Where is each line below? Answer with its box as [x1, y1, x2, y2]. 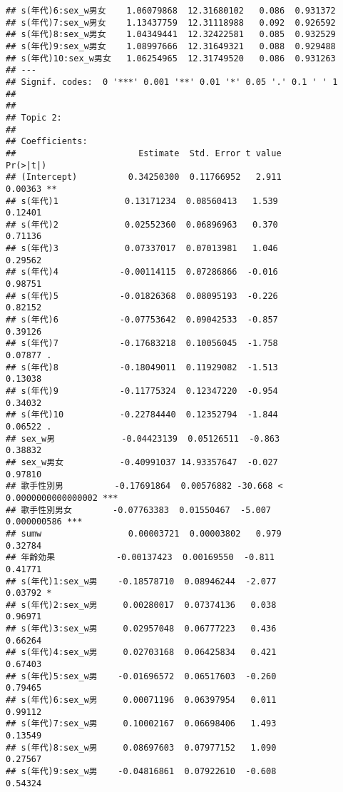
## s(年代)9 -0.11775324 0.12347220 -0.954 [6, 386, 278, 396]
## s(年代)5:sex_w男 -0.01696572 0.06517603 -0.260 [6, 671, 277, 681]
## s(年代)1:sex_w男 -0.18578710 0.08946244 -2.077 [6, 576, 277, 587]
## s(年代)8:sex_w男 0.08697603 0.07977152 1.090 [6, 742, 277, 753]
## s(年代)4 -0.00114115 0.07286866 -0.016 [6, 267, 278, 278]
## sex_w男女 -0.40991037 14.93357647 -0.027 [6, 457, 278, 467]
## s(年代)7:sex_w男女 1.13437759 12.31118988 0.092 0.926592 [6, 17, 336, 28]
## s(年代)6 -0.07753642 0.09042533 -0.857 [6, 315, 278, 325]
